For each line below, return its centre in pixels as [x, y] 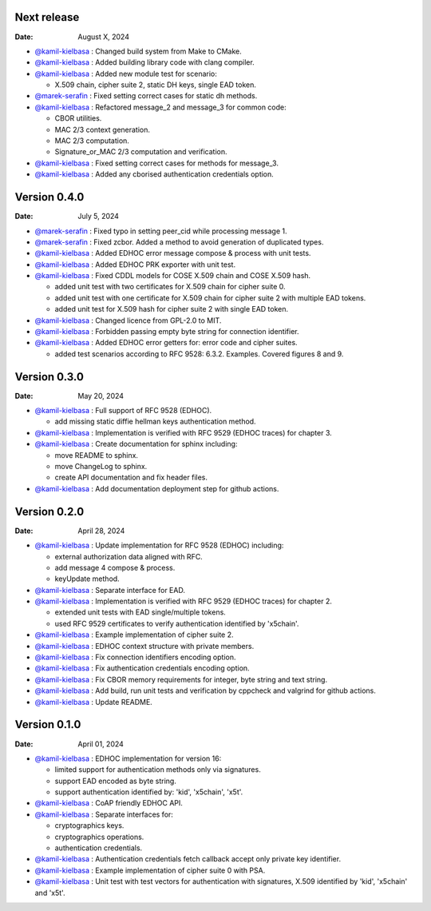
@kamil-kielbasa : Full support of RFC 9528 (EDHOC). [123, 411]
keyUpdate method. [87, 579]
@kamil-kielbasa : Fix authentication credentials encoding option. [142, 668]
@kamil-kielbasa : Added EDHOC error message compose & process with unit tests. [173, 253]
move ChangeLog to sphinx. [101, 467]
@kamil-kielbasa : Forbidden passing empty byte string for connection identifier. [167, 332]
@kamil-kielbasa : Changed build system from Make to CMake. [138, 51]
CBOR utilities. [78, 118]
